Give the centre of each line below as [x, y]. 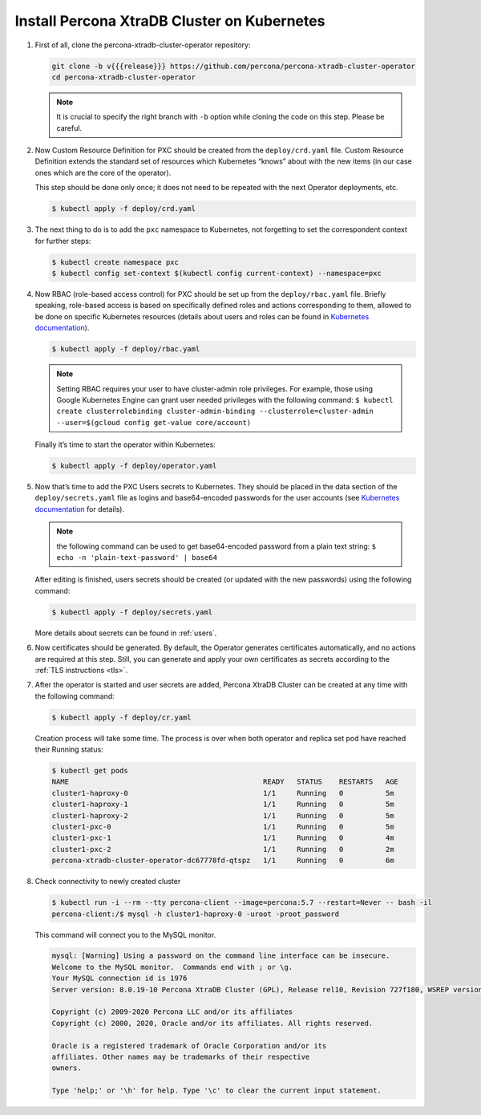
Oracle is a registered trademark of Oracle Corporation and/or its [189, 1046]
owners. [67, 1068]
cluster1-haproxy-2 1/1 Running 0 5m [223, 815]
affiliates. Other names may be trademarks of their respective [181, 1057]
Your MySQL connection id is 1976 [119, 978]
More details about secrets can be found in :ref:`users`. [126, 633]
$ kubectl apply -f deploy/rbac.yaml [126, 349]
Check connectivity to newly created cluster [108, 882]
